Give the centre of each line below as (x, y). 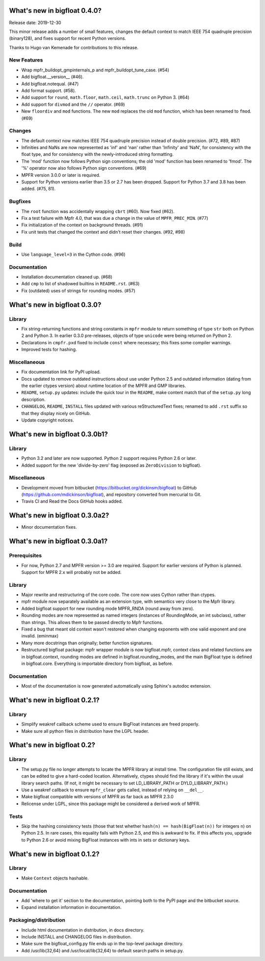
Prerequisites (25, 556)
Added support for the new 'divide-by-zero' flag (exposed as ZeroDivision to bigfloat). (111, 465)
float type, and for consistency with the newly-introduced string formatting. (97, 154)
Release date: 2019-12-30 (35, 23)
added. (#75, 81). (39, 189)
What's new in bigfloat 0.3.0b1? (58, 434)
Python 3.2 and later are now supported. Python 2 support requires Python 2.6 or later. (109, 458)
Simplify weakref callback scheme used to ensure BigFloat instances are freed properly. (110, 724)
